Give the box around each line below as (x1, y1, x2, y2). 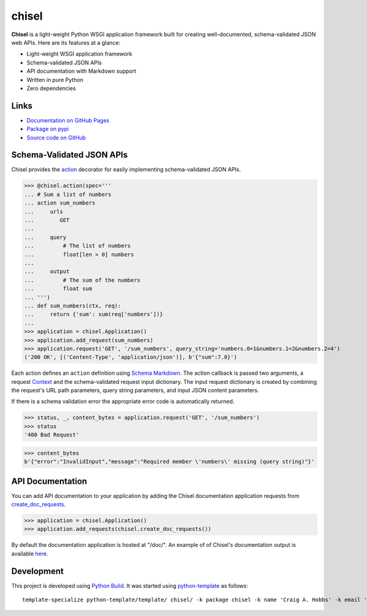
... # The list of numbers (24, 242, 131, 249)
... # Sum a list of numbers (24, 190, 112, 198)
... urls (24, 208, 64, 215)
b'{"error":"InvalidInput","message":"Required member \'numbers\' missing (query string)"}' (24, 458, 315, 465)
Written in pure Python (26, 76, 84, 83)
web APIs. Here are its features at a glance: (11, 39, 120, 46)
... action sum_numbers (24, 200, 96, 206)
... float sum (24, 285, 92, 292)
